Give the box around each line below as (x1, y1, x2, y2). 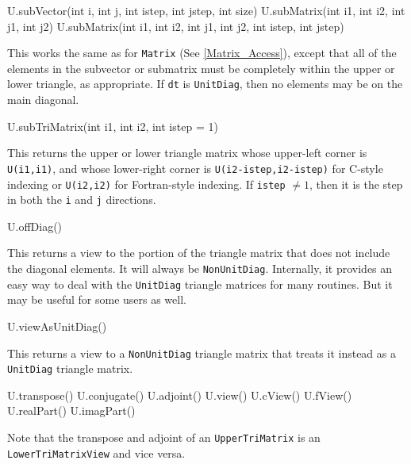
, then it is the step (309, 175, 403, 192)
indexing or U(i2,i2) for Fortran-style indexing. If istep (7, 175, 286, 192)
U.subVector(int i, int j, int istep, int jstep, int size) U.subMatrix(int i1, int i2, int (7, 2, 405, 18)
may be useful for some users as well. (7, 291, 186, 308)
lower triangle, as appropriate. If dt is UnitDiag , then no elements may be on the (7, 75, 403, 92)
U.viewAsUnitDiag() (7, 317, 107, 334)
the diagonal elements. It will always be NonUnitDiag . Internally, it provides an (7, 260, 393, 277)
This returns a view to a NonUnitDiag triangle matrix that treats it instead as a (7, 344, 396, 361)
